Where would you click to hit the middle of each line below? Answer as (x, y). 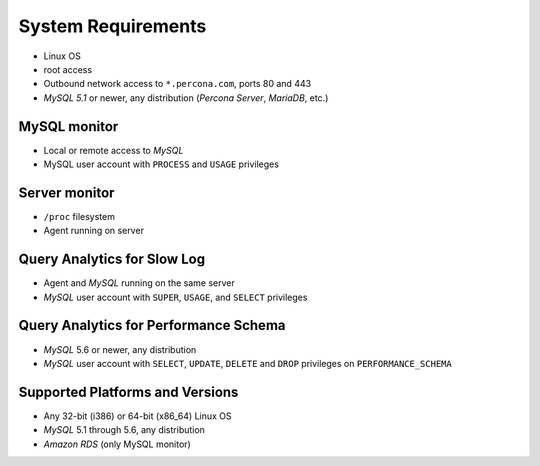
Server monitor (66, 192)
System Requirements (112, 26)
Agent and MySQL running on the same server (139, 283)
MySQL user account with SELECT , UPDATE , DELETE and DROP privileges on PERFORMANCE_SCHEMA (247, 363)
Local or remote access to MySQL (113, 150)
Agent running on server (94, 231)
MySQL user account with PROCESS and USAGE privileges (161, 164)
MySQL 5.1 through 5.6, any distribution (124, 430)
